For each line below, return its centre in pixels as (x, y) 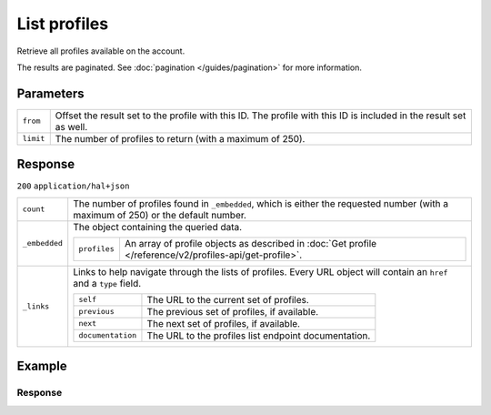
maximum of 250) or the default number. (160, 215)
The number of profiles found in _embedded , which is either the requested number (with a (261, 203)
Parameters (50, 93)
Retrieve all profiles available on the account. (101, 51)
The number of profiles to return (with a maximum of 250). (180, 138)
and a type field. (107, 283)
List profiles (63, 24)
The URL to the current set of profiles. (228, 299)
